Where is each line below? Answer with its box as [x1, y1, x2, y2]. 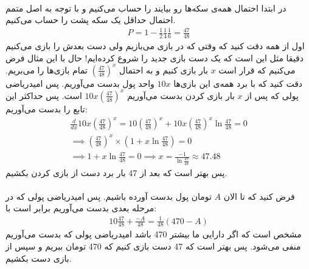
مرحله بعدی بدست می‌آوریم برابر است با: [5, 202, 157, 214]
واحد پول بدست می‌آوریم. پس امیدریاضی [5, 77, 154, 89]
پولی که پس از [245, 89, 299, 101]
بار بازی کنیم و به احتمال [119, 63, 208, 76]
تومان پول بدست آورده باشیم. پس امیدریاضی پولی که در [5, 189, 212, 202]
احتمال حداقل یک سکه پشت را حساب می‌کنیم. [5, 13, 176, 26]
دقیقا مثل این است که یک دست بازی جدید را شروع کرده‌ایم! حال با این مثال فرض [5, 51, 304, 64]
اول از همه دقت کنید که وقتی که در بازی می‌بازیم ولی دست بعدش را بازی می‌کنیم [5, 39, 305, 52]
